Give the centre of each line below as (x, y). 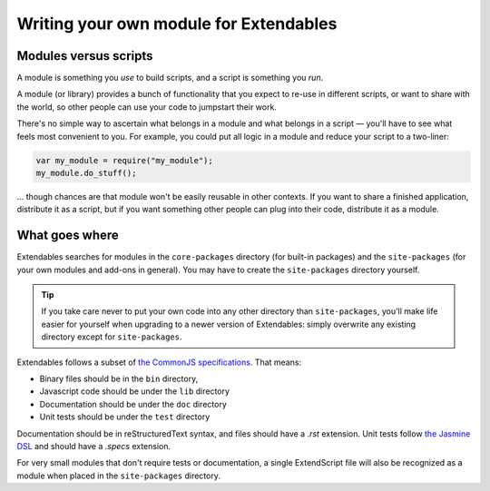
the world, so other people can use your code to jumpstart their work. (147, 107)
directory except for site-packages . (112, 337)
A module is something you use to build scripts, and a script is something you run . (170, 78)
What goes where (68, 236)
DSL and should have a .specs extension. (94, 446)
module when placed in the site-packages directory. (119, 476)
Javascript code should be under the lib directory (135, 391)
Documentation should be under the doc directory (133, 404)
